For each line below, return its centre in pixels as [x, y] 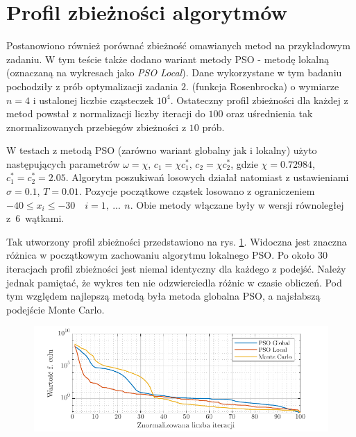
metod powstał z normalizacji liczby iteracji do [106, 113]
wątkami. [45, 218]
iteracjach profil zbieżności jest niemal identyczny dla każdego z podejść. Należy [176, 269]
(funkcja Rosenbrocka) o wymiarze [265, 86]
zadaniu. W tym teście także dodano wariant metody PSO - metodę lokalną [168, 59]
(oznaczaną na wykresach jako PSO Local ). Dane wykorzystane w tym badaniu [174, 72]
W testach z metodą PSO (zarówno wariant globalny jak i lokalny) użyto [162, 150]
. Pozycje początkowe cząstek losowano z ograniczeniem [197, 191]
